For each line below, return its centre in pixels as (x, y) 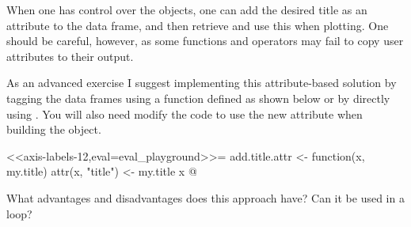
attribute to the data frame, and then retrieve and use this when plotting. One (198, 25)
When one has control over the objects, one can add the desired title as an (187, 9)
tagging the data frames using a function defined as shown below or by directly (198, 98)
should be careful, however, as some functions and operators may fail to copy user (205, 41)
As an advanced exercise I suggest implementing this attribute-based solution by (202, 83)
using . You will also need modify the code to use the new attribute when (185, 114)
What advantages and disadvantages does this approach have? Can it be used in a (205, 197)
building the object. (54, 129)
